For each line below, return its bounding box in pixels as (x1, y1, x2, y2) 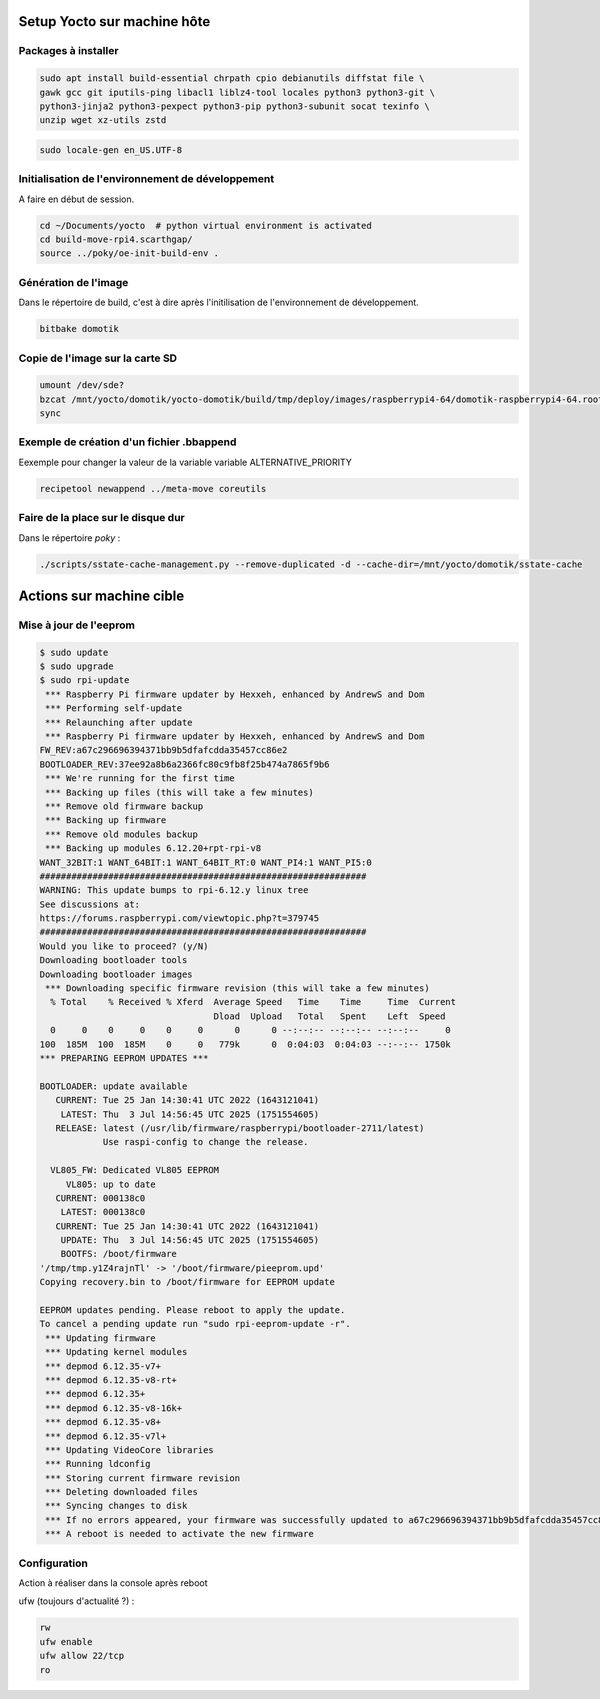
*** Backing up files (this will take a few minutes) (45, 786, 314, 798)
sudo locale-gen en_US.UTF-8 (39, 144, 183, 155)
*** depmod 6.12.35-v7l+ (45, 1430, 167, 1442)
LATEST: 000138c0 (60, 1206, 146, 1218)
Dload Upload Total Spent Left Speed (213, 1010, 446, 1022)
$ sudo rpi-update (39, 675, 130, 686)
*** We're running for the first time (45, 773, 235, 784)
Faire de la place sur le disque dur (18, 511, 185, 525)
